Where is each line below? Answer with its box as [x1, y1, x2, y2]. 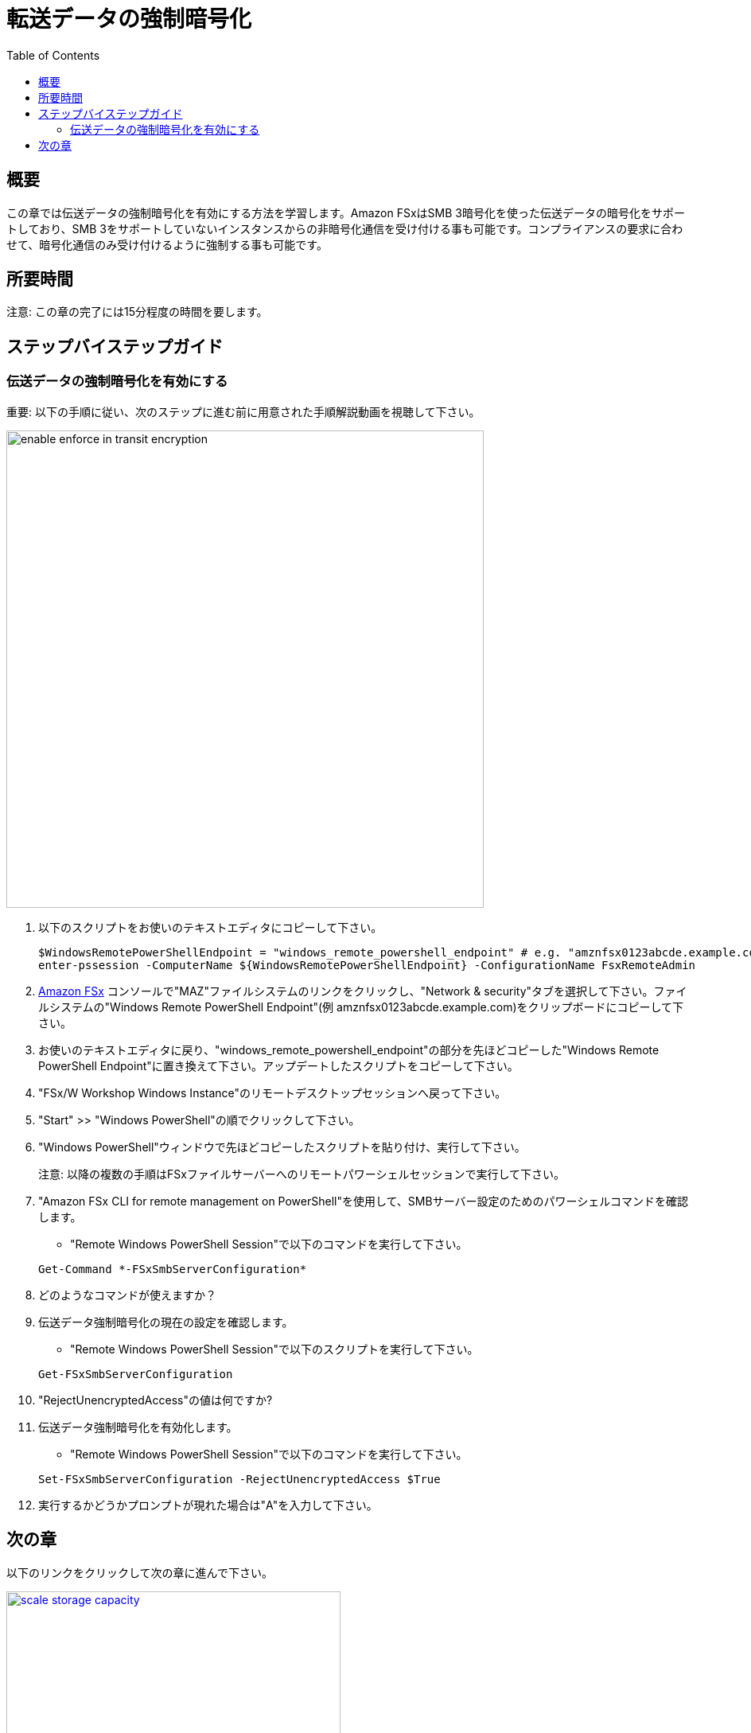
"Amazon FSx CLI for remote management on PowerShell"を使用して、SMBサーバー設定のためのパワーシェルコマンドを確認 [38, 1194, 688, 1208]
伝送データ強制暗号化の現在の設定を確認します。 [38, 1314, 294, 1329]
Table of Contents [6, 48, 100, 62]
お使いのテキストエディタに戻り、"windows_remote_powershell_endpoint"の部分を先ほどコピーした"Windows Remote [38, 1042, 660, 1057]
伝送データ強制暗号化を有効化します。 [38, 1420, 238, 1434]
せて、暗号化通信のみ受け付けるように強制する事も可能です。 [6, 237, 328, 251]
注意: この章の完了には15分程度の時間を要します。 [6, 305, 268, 319]
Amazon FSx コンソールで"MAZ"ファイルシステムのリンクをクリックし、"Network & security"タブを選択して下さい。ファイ [38, 983, 687, 998]
